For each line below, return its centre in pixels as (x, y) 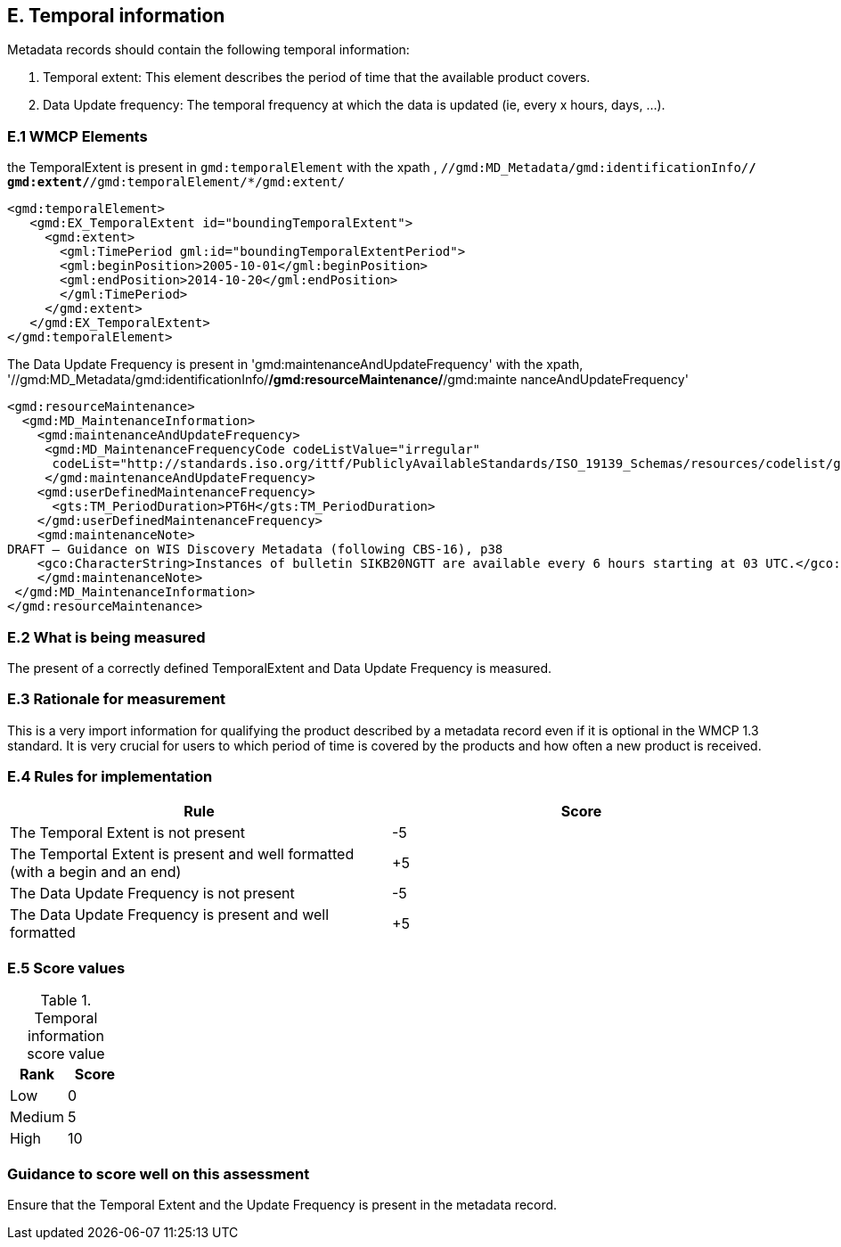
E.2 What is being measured (106, 637)
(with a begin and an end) (96, 872)
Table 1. (66, 1001)
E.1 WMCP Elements (78, 136)
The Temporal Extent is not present (128, 833)
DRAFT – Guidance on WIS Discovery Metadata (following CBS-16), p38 (255, 550)
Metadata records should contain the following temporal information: (208, 50)
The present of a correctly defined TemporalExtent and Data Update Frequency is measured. (280, 668)
